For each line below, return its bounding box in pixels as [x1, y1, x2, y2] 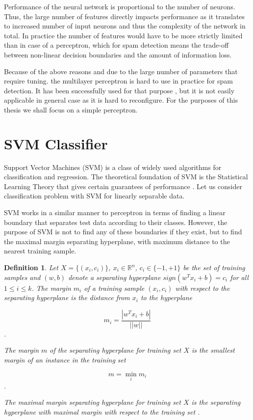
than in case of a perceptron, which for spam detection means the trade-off [4, 40, 229, 50]
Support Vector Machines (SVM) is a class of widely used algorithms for [4, 162, 222, 172]
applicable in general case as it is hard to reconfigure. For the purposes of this [4, 95, 238, 105]
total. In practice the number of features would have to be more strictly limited [4, 30, 243, 40]
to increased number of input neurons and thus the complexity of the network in [4, 21, 246, 31]
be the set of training [183, 262, 245, 272]
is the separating [191, 397, 241, 407]
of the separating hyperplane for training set [50, 345, 181, 355]
